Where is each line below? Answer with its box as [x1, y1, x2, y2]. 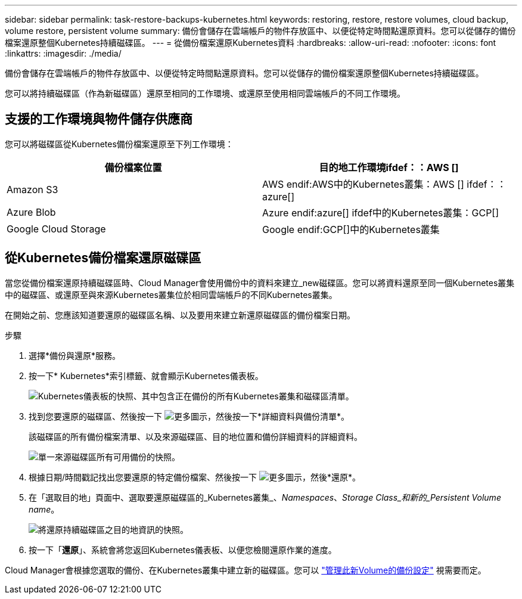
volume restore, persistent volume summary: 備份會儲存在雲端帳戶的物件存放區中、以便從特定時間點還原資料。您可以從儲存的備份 [5, 26, 516, 36]
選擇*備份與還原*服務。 [29, 350, 121, 361]
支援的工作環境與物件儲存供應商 [5, 111, 192, 127]
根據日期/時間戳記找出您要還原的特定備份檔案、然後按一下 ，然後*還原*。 [29, 471, 361, 482]
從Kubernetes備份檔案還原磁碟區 [5, 250, 201, 266]
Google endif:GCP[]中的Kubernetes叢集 [262, 223, 440, 235]
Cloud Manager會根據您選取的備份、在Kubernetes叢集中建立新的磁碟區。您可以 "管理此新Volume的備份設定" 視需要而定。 [5, 564, 486, 575]
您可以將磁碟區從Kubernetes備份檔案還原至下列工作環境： [5, 138, 234, 149]
